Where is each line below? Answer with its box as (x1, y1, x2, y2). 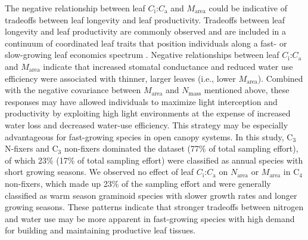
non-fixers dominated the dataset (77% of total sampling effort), (64, 142, 298, 155)
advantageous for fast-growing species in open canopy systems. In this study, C (5, 130, 293, 143)
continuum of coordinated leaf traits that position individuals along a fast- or (5, 36, 287, 49)
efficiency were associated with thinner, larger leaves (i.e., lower (5, 72, 236, 84)
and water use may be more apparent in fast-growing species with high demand (5, 212, 295, 224)
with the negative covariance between (5, 84, 141, 96)
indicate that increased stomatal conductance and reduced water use (43, 60, 293, 72)
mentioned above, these (204, 84, 290, 96)
